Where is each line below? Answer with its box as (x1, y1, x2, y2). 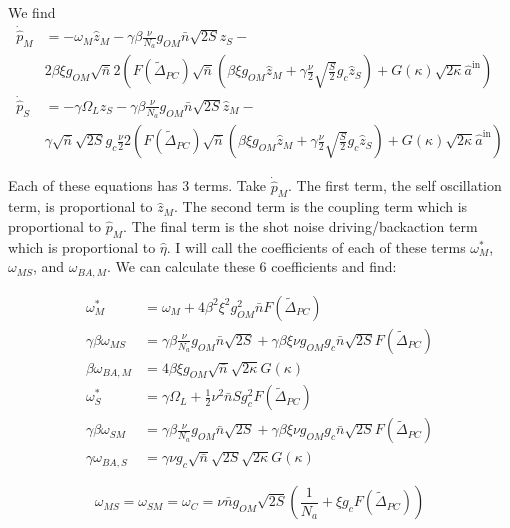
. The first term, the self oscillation (287, 175, 502, 196)
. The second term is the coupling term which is (173, 196, 468, 217)
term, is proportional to (8, 196, 153, 217)
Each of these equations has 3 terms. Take (8, 175, 266, 196)
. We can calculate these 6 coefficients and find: (107, 256, 397, 277)
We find (8, 2, 56, 22)
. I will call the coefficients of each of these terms (166, 236, 466, 257)
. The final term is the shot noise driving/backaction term (123, 215, 478, 236)
